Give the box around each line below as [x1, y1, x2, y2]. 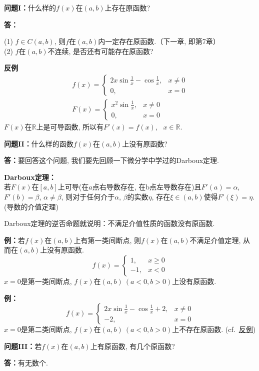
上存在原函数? [104, 2, 150, 12]
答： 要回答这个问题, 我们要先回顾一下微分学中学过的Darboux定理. [4, 155, 219, 165]
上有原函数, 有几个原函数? [90, 340, 175, 351]
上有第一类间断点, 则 [73, 234, 141, 245]
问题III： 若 [4, 340, 42, 351]
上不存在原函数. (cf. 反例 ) [172, 324, 256, 334]
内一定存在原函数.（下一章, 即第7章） [98, 36, 220, 46]
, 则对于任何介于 [61, 191, 115, 201]
